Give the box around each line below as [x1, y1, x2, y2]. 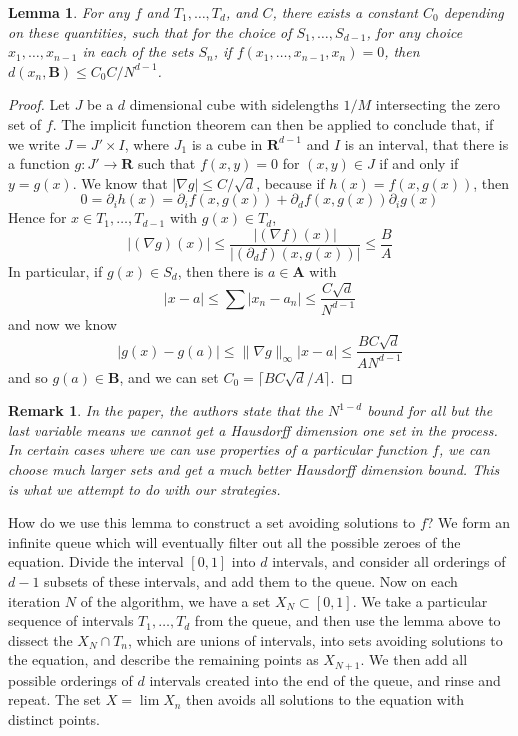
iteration [8, 590, 61, 611]
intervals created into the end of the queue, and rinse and [149, 669, 501, 690]
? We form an [426, 512, 511, 533]
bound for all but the [367, 400, 493, 421]
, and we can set [119, 366, 219, 387]
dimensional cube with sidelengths [129, 94, 339, 115]
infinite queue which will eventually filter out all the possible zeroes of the [8, 531, 461, 552]
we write [8, 133, 60, 154]
